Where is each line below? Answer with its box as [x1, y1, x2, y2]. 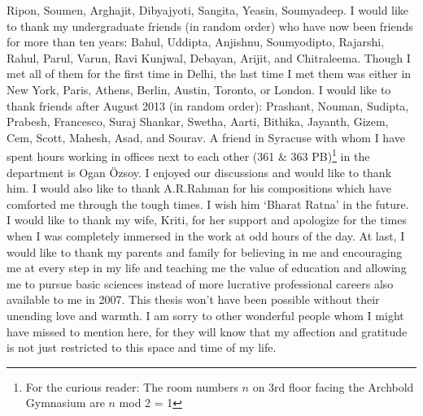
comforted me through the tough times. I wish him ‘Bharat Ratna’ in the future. [7, 195, 409, 212]
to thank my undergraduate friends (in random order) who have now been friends [7, 17, 413, 34]
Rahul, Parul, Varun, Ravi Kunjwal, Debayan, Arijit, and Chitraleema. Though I [7, 49, 411, 66]
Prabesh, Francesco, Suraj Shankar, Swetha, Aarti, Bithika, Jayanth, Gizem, [7, 113, 389, 130]
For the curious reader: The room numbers [25, 378, 238, 395]
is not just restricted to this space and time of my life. [7, 339, 277, 356]
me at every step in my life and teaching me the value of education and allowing [7, 259, 407, 276]
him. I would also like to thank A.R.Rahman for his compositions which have [7, 180, 391, 197]
